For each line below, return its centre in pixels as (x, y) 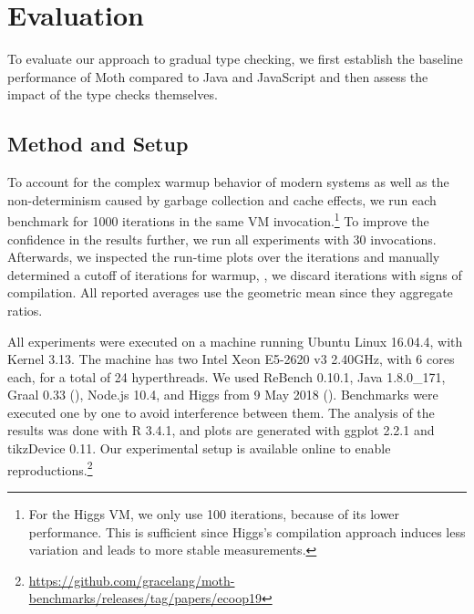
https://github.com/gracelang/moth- (132, 580)
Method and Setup (98, 144)
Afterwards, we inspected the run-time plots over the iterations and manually (224, 257)
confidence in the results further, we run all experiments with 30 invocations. (222, 239)
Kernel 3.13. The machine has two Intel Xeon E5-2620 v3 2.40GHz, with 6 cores (231, 359)
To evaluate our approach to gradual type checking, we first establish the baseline (235, 59)
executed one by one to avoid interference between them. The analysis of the (221, 412)
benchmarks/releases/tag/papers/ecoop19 (145, 598)
